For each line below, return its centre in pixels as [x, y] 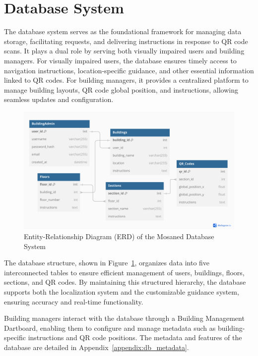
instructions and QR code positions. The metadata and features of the [135, 337]
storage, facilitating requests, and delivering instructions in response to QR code [126, 41]
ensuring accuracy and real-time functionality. [74, 301]
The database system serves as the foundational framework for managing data [123, 31]
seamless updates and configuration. [59, 99]
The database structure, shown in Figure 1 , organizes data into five [107, 263]
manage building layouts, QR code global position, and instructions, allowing [121, 89]
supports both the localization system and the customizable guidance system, [122, 291]
